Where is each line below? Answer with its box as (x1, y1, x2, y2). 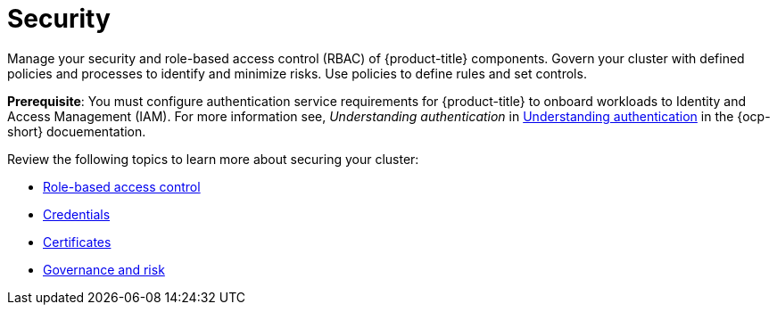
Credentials (43, 206, 111, 222)
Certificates (43, 234, 112, 250)
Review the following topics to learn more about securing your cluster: (7, 151, 419, 167)
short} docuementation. (7, 123, 146, 139)
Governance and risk (43, 261, 165, 277)
